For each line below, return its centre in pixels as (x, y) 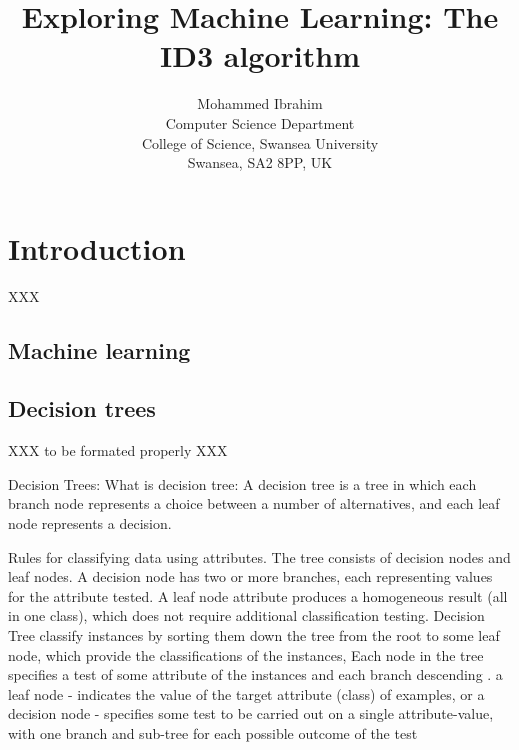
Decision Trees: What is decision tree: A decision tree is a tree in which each (242, 483)
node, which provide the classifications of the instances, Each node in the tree (246, 654)
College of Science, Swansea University (260, 142)
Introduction (97, 247)
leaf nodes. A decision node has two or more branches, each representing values (250, 576)
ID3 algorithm (260, 55)
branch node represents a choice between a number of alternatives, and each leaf (254, 503)
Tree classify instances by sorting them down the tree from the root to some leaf (254, 634)
